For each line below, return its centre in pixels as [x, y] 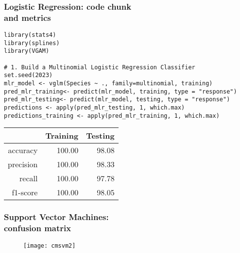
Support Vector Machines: [56, 217]
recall [29, 178]
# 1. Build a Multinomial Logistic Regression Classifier [100, 67]
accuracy [23, 150]
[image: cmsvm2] [50, 245]
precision [23, 164]
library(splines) [32, 43]
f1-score [25, 192]
